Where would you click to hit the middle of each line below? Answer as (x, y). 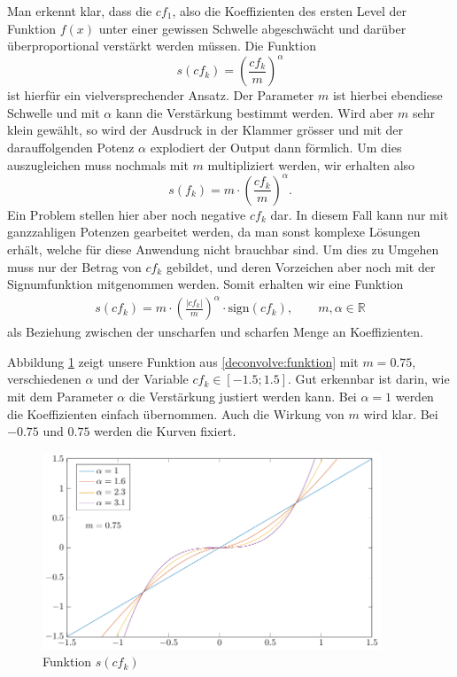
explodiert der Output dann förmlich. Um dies (276, 148)
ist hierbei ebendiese (387, 95)
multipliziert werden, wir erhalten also (311, 164)
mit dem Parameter (60, 397)
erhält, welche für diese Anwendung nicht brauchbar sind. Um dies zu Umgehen (223, 249)
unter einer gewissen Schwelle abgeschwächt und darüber (252, 28)
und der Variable (143, 379)
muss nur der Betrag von (74, 266)
